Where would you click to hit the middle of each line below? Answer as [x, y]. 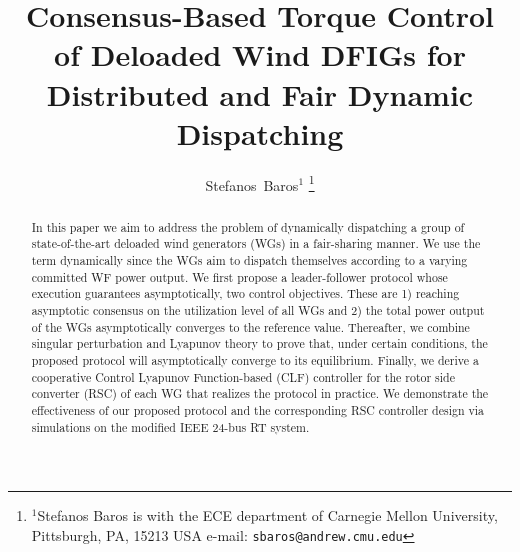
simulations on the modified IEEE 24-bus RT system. [170, 426]
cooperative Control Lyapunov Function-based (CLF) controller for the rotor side [243, 376]
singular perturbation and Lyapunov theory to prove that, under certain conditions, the [259, 343]
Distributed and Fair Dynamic [260, 93]
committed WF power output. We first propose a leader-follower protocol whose [239, 276]
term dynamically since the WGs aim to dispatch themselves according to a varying [249, 260]
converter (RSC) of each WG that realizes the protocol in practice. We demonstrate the [260, 393]
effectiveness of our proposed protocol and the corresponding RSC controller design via [258, 409]
